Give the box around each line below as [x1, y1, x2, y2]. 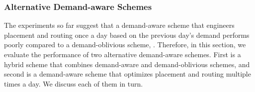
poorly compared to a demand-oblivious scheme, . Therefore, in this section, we [4, 39, 246, 50]
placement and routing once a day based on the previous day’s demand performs [4, 29, 250, 40]
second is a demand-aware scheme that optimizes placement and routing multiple [4, 69, 251, 79]
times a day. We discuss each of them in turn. [4, 78, 143, 89]
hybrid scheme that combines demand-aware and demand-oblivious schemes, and [4, 59, 250, 69]
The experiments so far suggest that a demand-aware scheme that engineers [4, 20, 235, 30]
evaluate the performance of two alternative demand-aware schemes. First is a [4, 49, 241, 59]
